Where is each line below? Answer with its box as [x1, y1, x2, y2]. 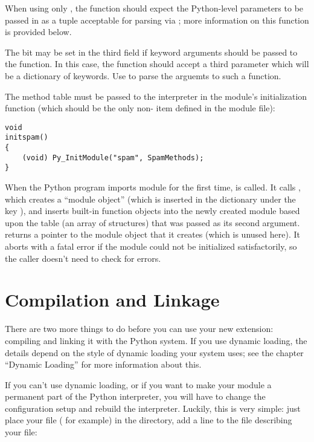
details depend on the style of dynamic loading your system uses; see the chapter [5, 346, 304, 359]
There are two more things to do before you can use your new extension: [5, 322, 274, 335]
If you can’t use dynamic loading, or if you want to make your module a [5, 378, 272, 391]
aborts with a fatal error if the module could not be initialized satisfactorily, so [5, 240, 297, 252]
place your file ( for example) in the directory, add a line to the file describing [5, 414, 292, 426]
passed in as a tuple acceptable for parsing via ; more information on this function [5, 13, 309, 26]
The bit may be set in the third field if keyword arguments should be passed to [5, 45, 298, 58]
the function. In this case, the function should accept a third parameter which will [5, 57, 309, 70]
